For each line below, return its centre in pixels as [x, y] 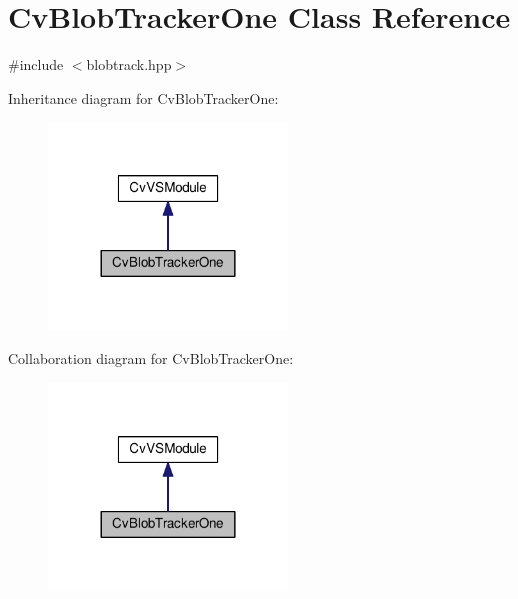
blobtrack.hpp [129, 64]
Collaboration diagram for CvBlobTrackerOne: [151, 357]
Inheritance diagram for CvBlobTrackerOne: [143, 97]
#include [36, 64]
